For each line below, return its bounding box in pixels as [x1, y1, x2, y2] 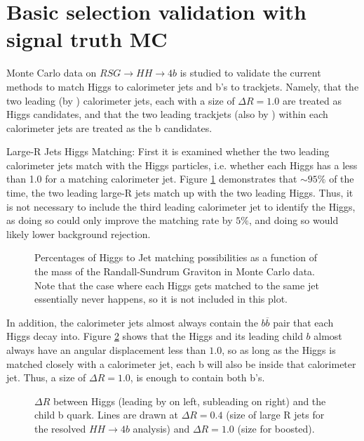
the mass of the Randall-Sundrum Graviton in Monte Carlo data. [34, 264, 315, 279]
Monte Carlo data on [6, 65, 97, 80]
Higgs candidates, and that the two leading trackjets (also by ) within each [6, 107, 328, 121]
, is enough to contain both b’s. [130, 370, 265, 385]
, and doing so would [248, 213, 339, 228]
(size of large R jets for [226, 407, 325, 422]
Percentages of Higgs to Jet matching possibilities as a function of [34, 250, 317, 265]
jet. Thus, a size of [6, 370, 86, 385]
